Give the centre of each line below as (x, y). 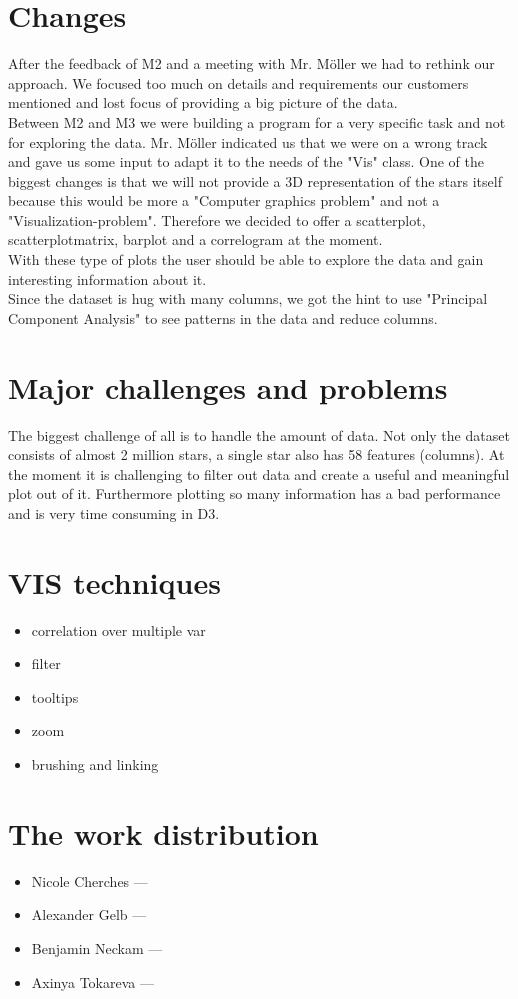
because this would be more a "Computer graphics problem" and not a (224, 200)
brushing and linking (95, 764)
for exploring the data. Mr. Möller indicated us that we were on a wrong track (248, 141)
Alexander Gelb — (89, 914)
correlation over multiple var (118, 629)
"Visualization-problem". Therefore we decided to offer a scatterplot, (217, 219)
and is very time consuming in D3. (114, 512)
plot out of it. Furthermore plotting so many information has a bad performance (254, 493)
